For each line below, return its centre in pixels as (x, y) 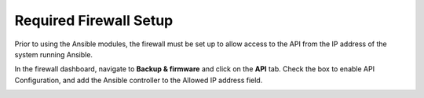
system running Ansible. (54, 54)
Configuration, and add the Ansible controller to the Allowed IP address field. (139, 80)
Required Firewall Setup (94, 20)
